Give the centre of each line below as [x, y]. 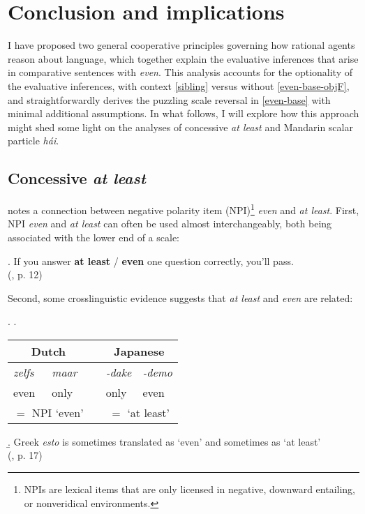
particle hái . [33, 141]
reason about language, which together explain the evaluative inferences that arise [183, 58]
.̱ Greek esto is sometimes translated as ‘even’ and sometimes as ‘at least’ [164, 441]
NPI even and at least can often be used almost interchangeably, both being [170, 224]
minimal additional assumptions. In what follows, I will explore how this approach [184, 113]
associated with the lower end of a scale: [94, 237]
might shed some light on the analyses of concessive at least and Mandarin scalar [180, 127]
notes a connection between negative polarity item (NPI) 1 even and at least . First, [184, 209]
